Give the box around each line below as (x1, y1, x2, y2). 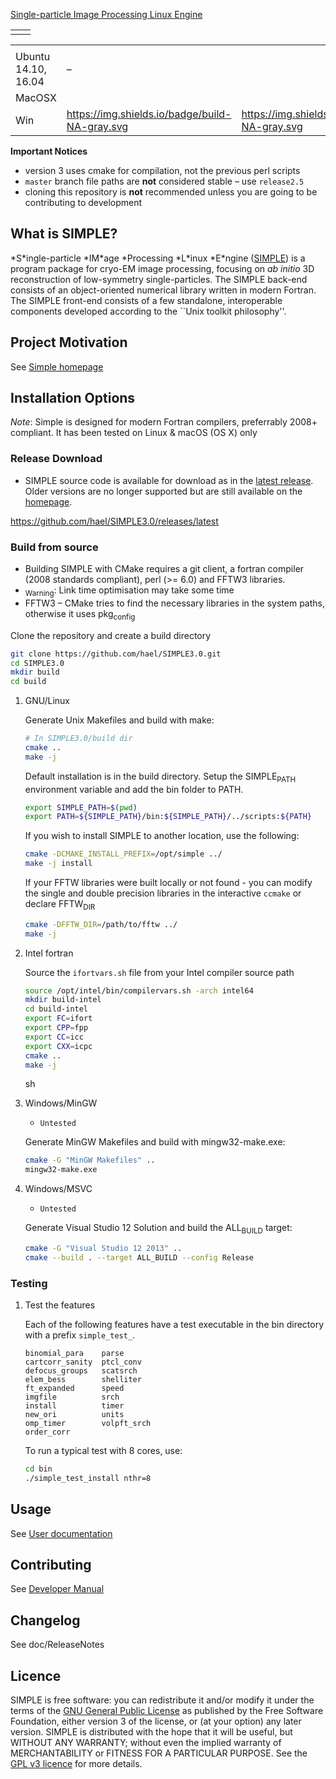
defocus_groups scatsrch (24, 1366, 138, 1376)
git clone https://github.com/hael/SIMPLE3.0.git (10, 649, 222, 659)
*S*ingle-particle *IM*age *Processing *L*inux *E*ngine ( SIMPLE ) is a (10, 252, 306, 264)
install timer (24, 1401, 125, 1411)
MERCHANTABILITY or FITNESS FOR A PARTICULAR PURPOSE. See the (10, 1747, 308, 1759)
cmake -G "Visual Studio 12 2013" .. (24, 1244, 183, 1254)
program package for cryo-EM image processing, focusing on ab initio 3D (10, 262, 315, 274)
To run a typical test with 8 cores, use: (24, 1445, 183, 1457)
